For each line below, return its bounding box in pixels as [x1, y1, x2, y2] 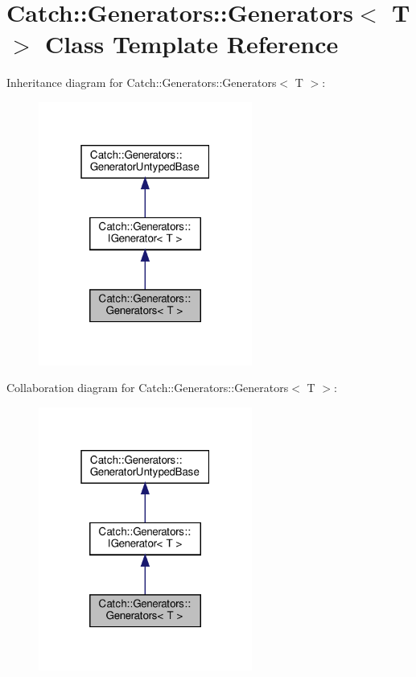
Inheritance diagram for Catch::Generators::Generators [6, 74, 277, 91]
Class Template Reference [45, 27, 339, 60]
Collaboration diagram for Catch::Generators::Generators [6, 379, 289, 396]
